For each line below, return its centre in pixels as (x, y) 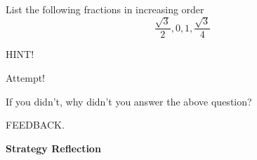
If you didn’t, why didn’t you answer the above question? (129, 101)
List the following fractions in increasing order (105, 9)
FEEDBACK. (35, 125)
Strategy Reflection (53, 148)
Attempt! (25, 78)
